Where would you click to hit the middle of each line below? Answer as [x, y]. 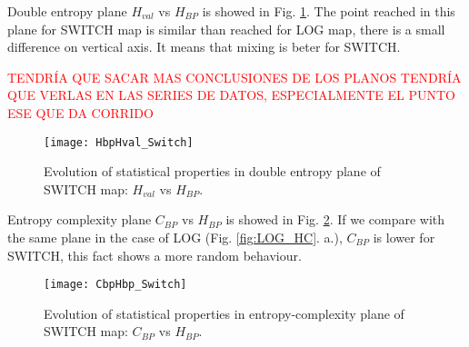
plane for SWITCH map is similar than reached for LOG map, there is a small [226, 29]
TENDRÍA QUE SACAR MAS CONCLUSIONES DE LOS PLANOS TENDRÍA [234, 77]
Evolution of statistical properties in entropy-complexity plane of [224, 313]
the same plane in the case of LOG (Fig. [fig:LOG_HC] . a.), [175, 237]
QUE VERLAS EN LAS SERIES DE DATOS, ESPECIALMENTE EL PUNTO [231, 95]
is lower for [404, 237]
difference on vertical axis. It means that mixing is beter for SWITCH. [204, 47]
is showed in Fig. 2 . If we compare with [335, 219]
